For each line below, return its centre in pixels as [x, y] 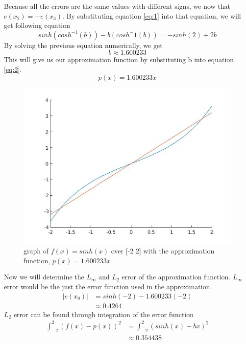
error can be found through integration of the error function [104, 314]
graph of [36, 251]
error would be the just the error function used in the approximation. [108, 286]
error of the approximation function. [176, 277]
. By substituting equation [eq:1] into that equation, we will [151, 15]
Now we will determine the [44, 277]
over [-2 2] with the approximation [163, 251]
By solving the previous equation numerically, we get [83, 45]
